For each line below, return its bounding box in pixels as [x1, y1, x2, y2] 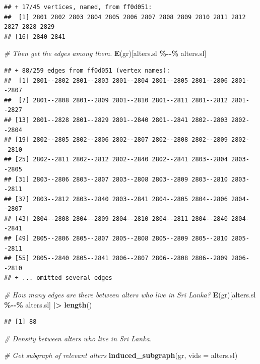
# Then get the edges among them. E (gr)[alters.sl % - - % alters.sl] [4, 48, 207, 58]
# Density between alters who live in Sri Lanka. [4, 333, 152, 343]
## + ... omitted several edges [4, 274, 112, 282]
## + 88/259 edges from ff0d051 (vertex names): [4, 67, 170, 74]
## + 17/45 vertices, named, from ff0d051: [4, 4, 152, 11]
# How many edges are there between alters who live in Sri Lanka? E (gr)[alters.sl [4, 289, 256, 300]
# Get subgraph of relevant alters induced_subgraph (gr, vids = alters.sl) [4, 350, 238, 360]
